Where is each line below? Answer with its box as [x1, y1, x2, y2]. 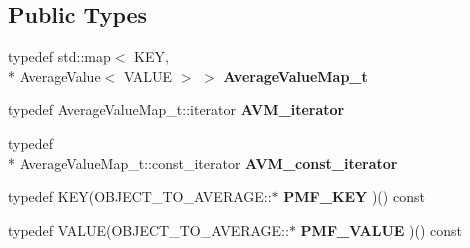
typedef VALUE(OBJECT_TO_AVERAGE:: [8, 219, 289, 240]
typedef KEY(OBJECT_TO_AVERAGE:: [8, 186, 272, 207]
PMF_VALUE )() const [300, 219, 463, 240]
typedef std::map [8, 46, 111, 67]
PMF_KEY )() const [283, 186, 425, 207]
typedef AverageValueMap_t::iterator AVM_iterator [8, 99, 345, 120]
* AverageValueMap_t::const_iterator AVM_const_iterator [8, 152, 398, 173]
